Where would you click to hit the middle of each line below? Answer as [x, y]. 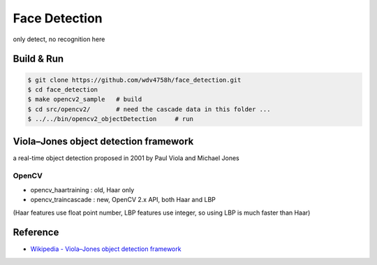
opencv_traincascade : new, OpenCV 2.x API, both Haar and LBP [123, 200]
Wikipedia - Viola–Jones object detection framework [106, 249]
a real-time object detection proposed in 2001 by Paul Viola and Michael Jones [126, 158]
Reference [36, 232]
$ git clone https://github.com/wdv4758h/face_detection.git [134, 80]
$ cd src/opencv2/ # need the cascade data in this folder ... [149, 109]
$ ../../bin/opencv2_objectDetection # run [110, 119]
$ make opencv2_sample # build [85, 99]
